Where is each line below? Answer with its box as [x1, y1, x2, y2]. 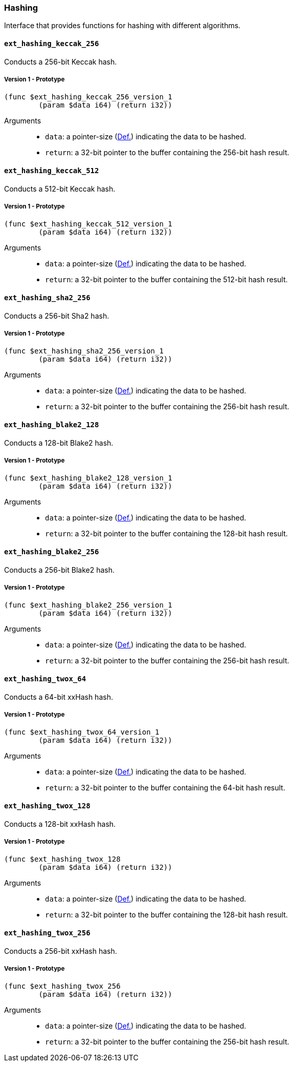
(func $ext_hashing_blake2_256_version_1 [4, 601, 172, 610]
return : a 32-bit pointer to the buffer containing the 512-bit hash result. [45, 275, 288, 284]
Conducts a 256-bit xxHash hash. [4, 946, 117, 955]
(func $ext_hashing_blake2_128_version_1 [4, 474, 172, 483]
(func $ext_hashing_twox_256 [4, 982, 121, 991]
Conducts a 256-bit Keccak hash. [4, 57, 117, 66]
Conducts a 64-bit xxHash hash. [4, 692, 113, 701]
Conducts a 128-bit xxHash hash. [4, 819, 116, 828]
